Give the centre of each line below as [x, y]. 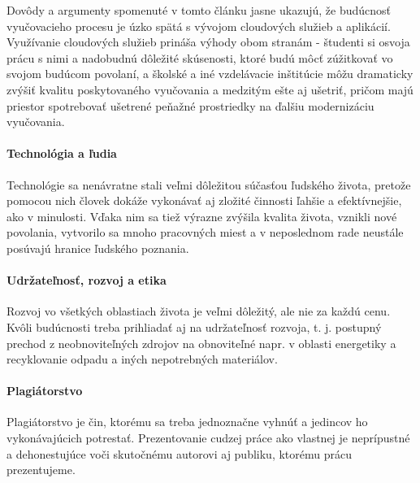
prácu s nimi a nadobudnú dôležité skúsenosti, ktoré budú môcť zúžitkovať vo [200, 57]
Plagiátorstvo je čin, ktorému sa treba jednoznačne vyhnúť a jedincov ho [187, 422]
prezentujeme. [41, 470]
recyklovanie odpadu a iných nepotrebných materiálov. [142, 359]
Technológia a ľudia [62, 153]
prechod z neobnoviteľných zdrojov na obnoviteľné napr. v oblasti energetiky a [201, 343]
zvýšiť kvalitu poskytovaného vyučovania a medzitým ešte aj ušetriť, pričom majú [210, 89]
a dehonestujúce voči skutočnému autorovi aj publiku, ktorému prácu [179, 453]
